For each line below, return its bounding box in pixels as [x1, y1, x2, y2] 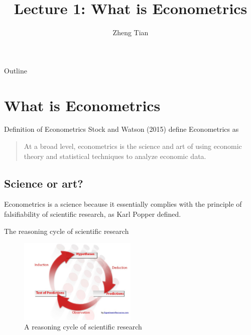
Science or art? [4, 175, 83, 191]
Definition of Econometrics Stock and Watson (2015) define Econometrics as [4, 124, 239, 134]
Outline [4, 65, 27, 75]
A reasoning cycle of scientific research [24, 321, 142, 332]
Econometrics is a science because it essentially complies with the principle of [4, 199, 242, 209]
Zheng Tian [112, 27, 149, 38]
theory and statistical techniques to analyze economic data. [24, 150, 206, 161]
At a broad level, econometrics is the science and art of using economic [24, 141, 242, 151]
